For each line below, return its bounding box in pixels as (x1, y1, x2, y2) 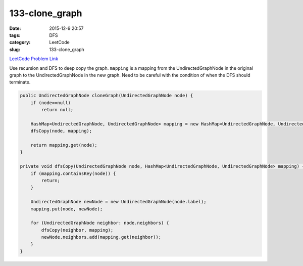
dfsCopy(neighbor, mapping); (41, 227, 114, 233)
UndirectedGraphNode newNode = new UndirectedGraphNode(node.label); (30, 199, 207, 205)
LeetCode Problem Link (9, 56, 59, 62)
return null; (41, 107, 74, 113)
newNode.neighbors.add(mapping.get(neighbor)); (41, 234, 162, 240)
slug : (9, 46, 20, 53)
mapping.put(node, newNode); (30, 206, 103, 212)
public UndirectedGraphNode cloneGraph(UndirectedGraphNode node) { (20, 93, 193, 99)
